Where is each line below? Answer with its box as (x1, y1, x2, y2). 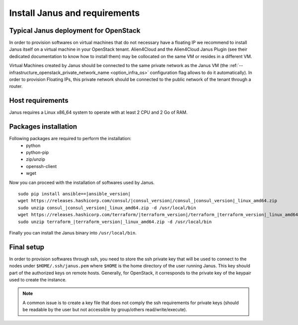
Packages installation (9, 122, 77, 131)
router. (9, 83, 23, 89)
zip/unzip (26, 157, 45, 162)
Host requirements (9, 96, 69, 105)
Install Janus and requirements (9, 7, 140, 18)
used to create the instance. (9, 276, 67, 283)
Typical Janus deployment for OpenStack (9, 26, 141, 35)
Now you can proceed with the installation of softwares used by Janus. (9, 179, 155, 185)
